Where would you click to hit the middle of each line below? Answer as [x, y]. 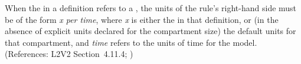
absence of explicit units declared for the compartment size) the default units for [150, 31]
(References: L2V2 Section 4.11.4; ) [69, 54]
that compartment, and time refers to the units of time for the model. [131, 42]
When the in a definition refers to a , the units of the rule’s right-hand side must [151, 8]
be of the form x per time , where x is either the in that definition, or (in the [142, 19]
